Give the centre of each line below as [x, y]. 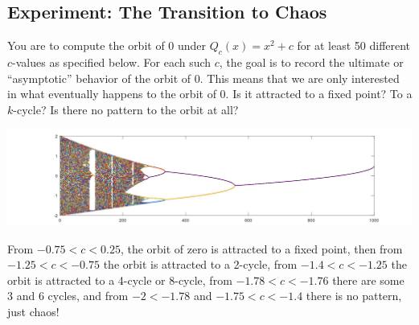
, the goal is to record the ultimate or [311, 62]
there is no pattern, [354, 296]
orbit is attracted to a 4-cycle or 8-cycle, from [120, 280]
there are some [368, 280]
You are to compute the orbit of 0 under [107, 45]
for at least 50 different [354, 45]
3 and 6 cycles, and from [68, 296]
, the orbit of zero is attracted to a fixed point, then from [261, 248]
